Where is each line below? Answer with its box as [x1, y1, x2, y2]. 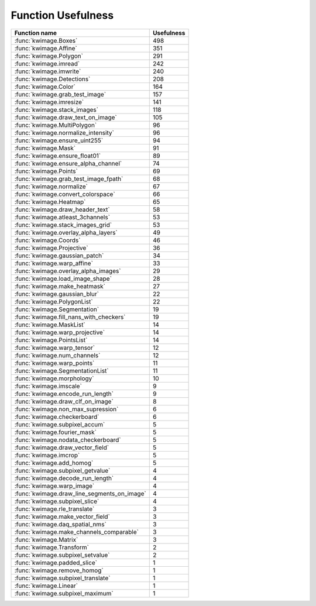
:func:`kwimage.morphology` [14, 374, 94, 383]
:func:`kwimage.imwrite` [14, 67, 81, 75]
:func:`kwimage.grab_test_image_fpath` [14, 174, 123, 183]
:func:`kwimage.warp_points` [14, 359, 95, 367]
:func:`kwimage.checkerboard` [14, 412, 99, 421]
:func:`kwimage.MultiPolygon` [14, 120, 97, 129]
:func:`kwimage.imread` [14, 59, 80, 67]
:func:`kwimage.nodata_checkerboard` [14, 436, 121, 444]
